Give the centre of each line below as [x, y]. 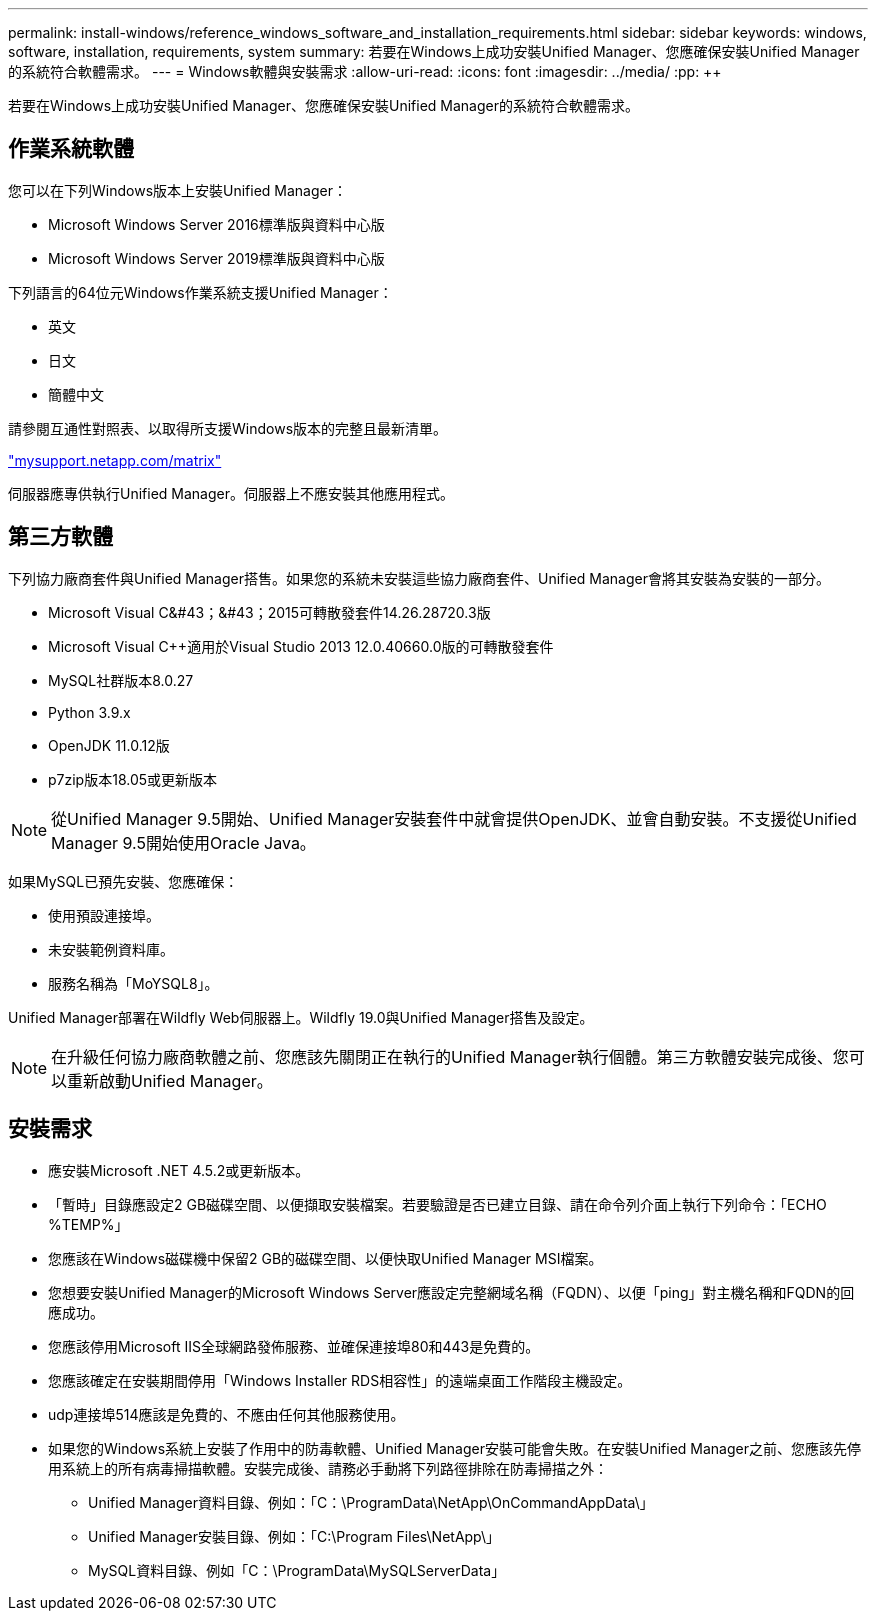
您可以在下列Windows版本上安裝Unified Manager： [178, 190]
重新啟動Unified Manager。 [170, 1080]
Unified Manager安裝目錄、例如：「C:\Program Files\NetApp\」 [294, 1536]
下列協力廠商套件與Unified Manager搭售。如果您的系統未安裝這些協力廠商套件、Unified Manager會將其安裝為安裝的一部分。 [419, 578]
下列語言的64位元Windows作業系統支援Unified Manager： [200, 292]
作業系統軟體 [71, 149]
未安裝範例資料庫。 [111, 949]
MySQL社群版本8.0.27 [121, 680]
